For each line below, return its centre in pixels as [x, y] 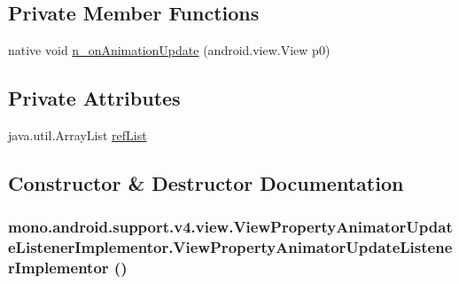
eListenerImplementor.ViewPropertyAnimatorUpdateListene [230, 247]
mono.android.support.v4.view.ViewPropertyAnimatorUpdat [230, 227]
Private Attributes [94, 98]
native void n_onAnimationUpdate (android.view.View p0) [169, 50]
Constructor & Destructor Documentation [206, 182]
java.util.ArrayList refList [78, 135]
